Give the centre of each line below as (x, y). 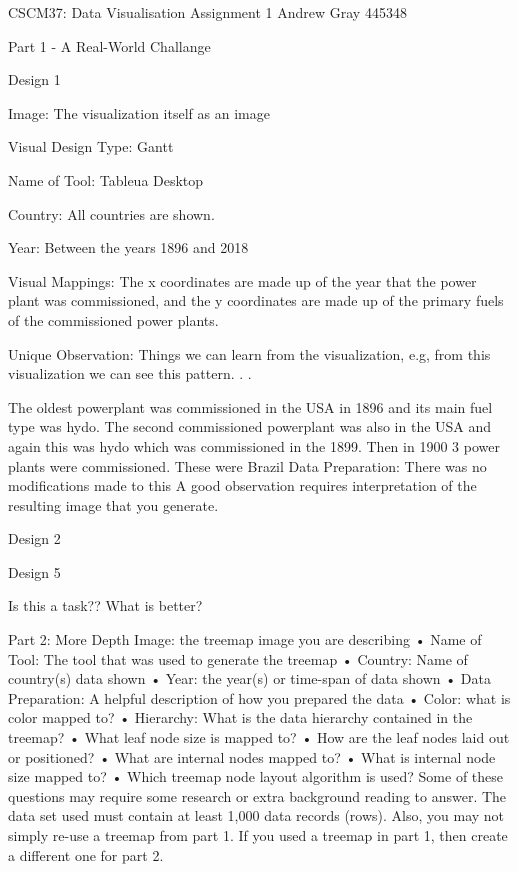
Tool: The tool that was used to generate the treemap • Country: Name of (238, 658)
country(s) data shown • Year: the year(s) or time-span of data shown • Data (249, 678)
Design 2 (34, 538)
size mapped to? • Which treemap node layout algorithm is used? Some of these (256, 776)
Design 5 (34, 571)
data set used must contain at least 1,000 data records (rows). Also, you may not (256, 815)
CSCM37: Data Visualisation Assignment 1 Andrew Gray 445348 (207, 12)
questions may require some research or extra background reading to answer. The (257, 795)
